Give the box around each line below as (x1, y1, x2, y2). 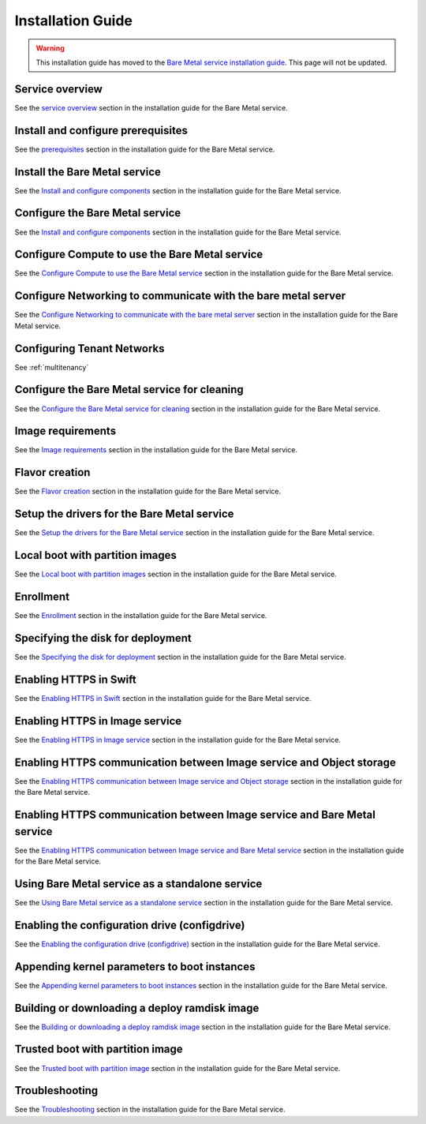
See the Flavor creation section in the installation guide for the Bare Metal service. (14, 486, 282, 496)
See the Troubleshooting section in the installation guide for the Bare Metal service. (14, 1105, 286, 1115)
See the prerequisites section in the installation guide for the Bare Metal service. (14, 144, 275, 154)
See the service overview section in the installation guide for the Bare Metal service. (14, 103, 288, 112)
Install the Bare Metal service (14, 165, 161, 178)
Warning (35, 43, 65, 53)
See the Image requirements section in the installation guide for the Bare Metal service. (14, 445, 297, 455)
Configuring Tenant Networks (14, 342, 165, 355)
